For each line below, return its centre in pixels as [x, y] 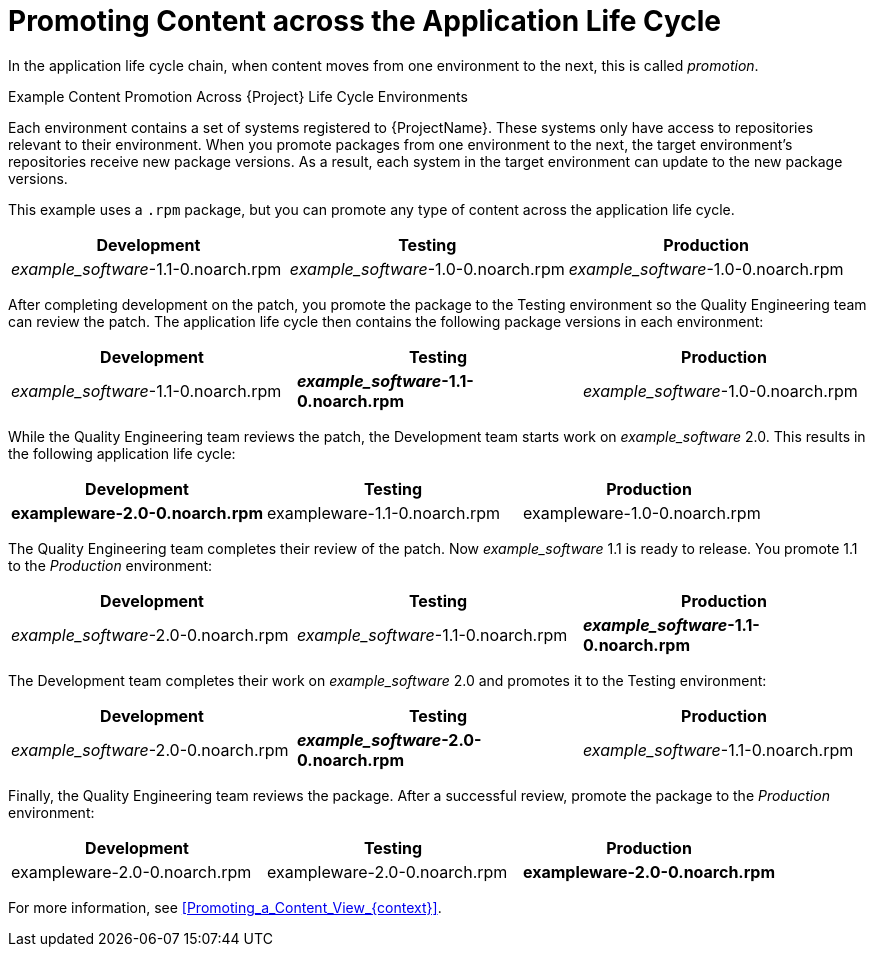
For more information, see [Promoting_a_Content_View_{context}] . [225, 907]
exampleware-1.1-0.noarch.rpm [384, 512]
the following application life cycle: [122, 453]
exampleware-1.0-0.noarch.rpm [642, 512]
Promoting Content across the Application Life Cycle [365, 21]
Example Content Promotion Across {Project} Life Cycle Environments [238, 96]
